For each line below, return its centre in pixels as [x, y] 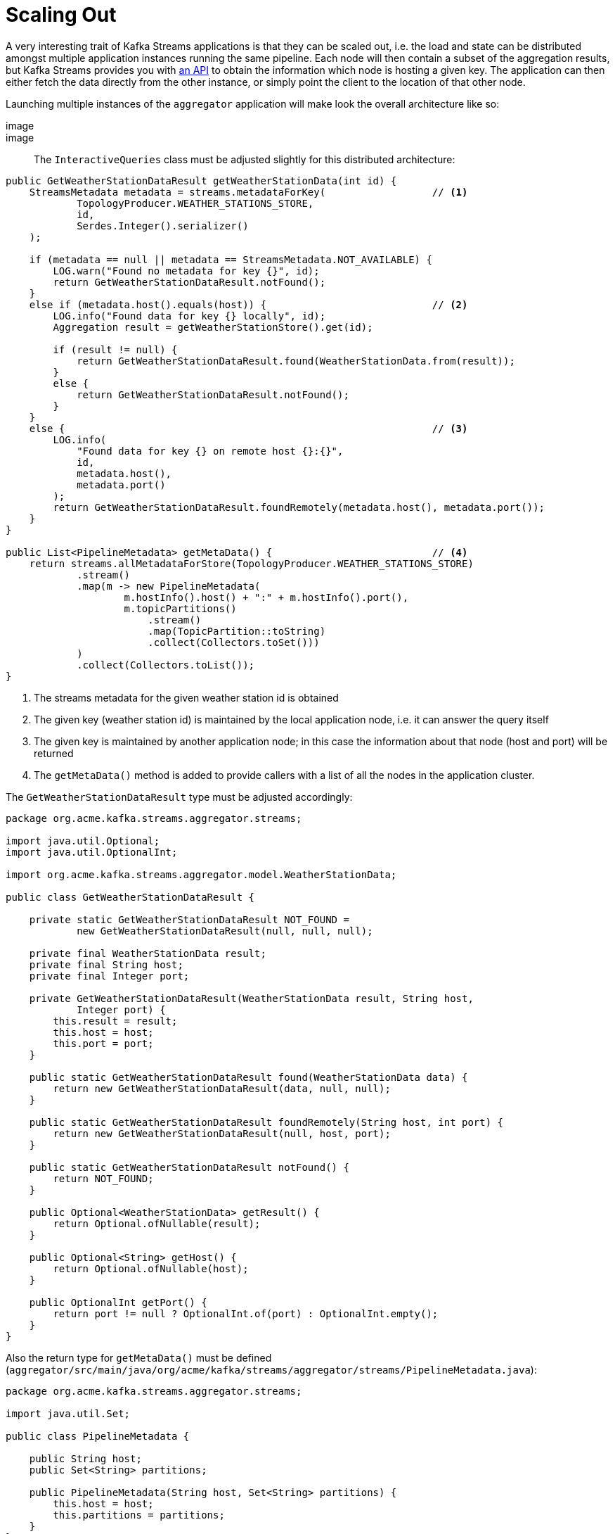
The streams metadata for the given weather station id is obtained [186, 697]
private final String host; [106, 964]
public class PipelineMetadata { [98, 1436]
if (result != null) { [115, 349]
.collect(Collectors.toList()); [166, 665]
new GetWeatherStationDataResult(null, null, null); [225, 931]
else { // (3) [248, 428]
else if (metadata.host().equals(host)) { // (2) [248, 304]
